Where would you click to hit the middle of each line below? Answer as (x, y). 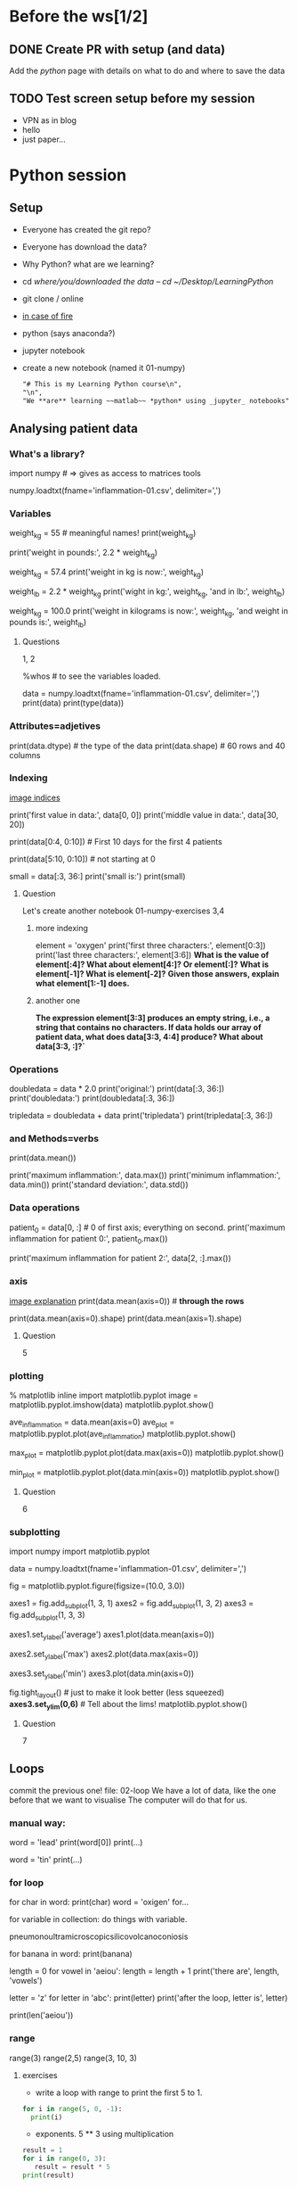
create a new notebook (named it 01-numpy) (104, 367)
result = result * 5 (72, 2167)
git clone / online (53, 298)
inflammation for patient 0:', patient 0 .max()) (89, 1240)
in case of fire (48, 316)
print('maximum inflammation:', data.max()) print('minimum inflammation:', (145, 1176)
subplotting (35, 1531)
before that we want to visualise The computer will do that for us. (129, 1800)
